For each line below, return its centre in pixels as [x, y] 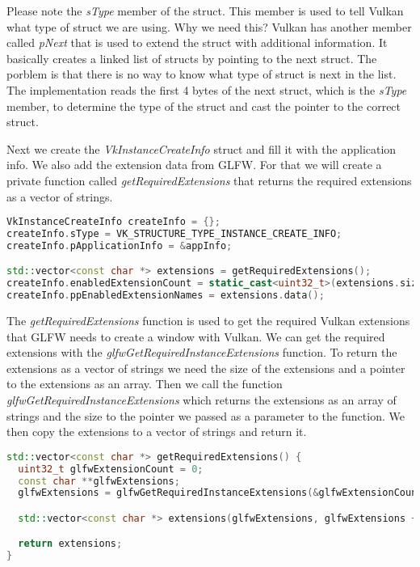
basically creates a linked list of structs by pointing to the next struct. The [192, 58]
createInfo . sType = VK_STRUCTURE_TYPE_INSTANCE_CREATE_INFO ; [174, 234]
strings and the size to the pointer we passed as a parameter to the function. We [206, 415]
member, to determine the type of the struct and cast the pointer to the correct [204, 106]
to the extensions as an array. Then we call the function [145, 384]
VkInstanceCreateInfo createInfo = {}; [113, 222]
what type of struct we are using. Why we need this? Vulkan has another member [209, 26]
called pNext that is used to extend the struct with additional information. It [197, 42]
